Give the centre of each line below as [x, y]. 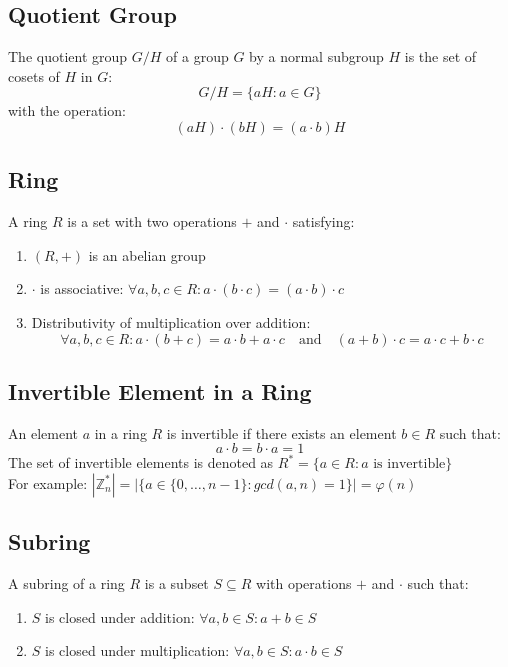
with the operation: [67, 110]
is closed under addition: [120, 616]
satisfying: [323, 221]
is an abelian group [147, 254]
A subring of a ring [66, 583]
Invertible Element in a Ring [160, 390]
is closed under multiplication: [137, 650]
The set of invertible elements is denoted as [141, 462]
